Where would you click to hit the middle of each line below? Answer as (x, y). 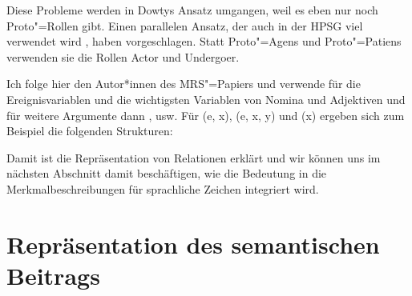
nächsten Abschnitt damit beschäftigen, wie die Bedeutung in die (167, 173)
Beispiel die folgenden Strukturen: (90, 131)
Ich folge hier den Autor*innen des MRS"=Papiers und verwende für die (184, 84)
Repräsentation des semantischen (193, 244)
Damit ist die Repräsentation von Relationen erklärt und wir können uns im (194, 157)
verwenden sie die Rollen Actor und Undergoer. (123, 56)
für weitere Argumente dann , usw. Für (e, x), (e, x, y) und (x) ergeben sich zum (206, 115)
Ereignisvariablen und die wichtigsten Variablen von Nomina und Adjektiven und (206, 99)
